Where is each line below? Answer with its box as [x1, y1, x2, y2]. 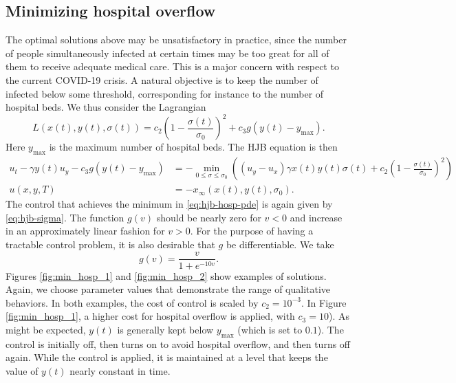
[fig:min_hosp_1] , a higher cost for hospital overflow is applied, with [6, 309, 295, 323]
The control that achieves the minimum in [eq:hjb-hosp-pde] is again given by [6, 197, 333, 211]
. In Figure [301, 295, 347, 309]
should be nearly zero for [156, 210, 261, 224]
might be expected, [6, 322, 86, 336]
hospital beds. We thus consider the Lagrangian [6, 100, 206, 114]
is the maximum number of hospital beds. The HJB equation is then [49, 140, 338, 154]
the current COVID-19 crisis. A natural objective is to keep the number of [6, 72, 318, 87]
